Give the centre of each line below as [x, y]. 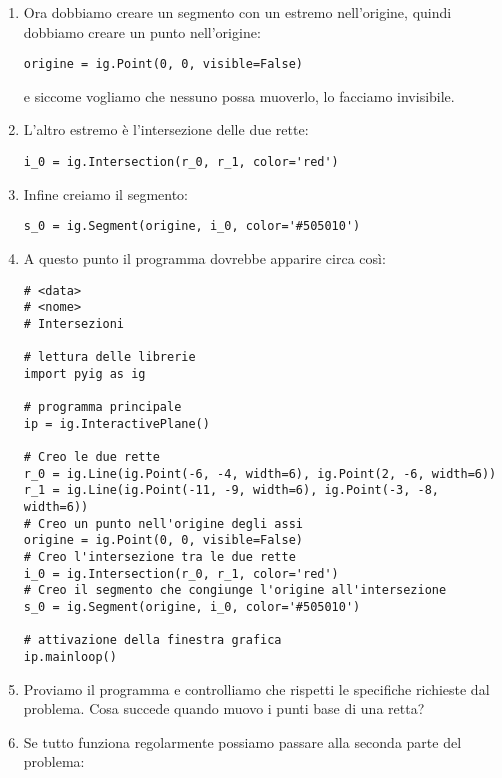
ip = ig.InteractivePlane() [116, 423]
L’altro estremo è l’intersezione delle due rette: [166, 129]
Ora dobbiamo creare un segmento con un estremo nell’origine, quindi [237, 12]
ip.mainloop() [70, 656]
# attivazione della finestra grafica [152, 640]
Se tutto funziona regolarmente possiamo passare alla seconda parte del [242, 741]
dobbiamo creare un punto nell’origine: [142, 31]
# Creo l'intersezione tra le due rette [159, 557]
